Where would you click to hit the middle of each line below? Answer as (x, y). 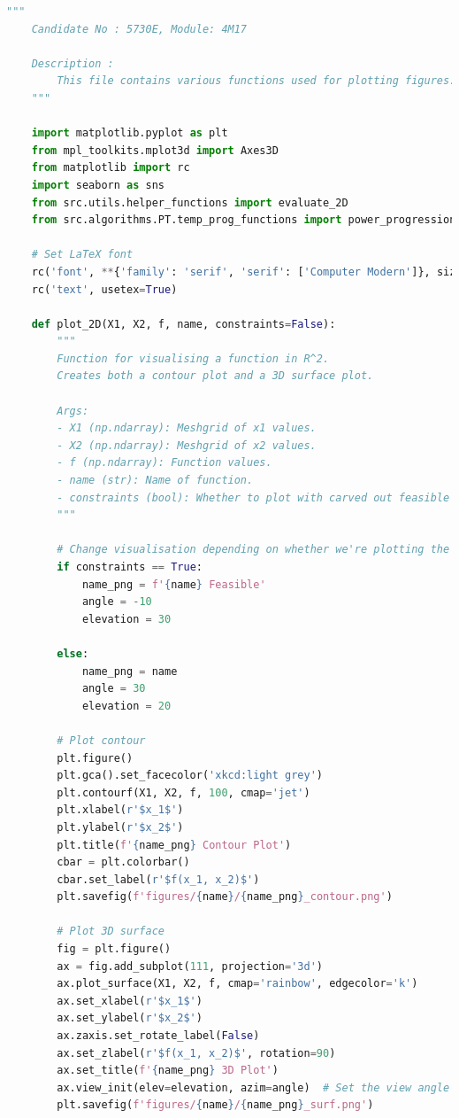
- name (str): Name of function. (155, 481)
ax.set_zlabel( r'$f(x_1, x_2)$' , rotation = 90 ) (196, 1053)
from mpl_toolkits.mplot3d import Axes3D (155, 150)
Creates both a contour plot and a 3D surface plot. (215, 376)
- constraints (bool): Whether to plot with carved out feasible (253, 497)
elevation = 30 (126, 619)
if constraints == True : (130, 567)
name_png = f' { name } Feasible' (174, 584)
